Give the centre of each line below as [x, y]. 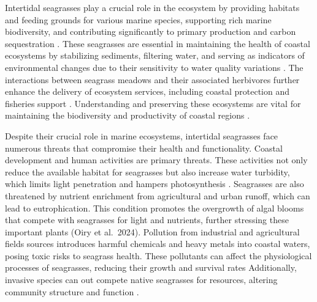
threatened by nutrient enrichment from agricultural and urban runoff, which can [158, 195]
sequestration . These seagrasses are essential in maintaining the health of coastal [158, 43]
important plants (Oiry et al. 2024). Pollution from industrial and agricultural [152, 231]
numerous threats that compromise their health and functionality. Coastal [144, 148]
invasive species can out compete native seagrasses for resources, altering [141, 280]
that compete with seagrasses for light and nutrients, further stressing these [147, 220]
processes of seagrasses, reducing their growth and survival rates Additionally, [151, 267]
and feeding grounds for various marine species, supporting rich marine [138, 19]
